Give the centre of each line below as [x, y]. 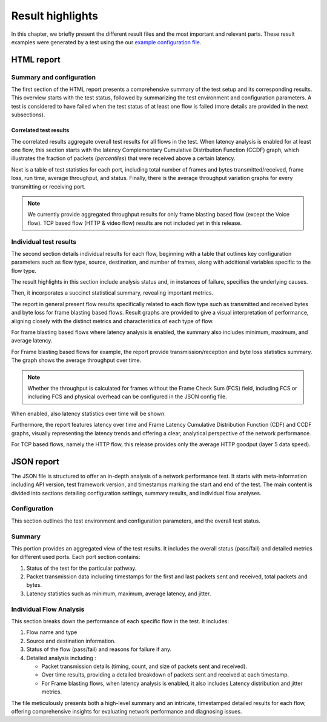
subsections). [28, 115]
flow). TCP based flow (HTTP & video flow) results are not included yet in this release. [135, 223]
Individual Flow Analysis [48, 609]
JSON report [35, 462]
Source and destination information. [71, 641]
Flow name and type [52, 632]
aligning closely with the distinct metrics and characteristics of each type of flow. [113, 321]
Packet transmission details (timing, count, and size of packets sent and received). [144, 666]
